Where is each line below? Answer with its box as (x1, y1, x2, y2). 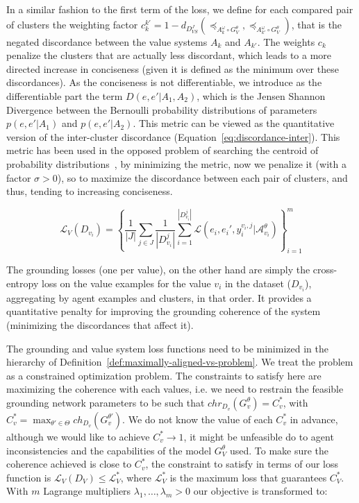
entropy (6, 275, 39, 290)
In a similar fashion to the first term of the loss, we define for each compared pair (6, 2, 353, 16)
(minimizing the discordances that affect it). (6, 317, 194, 332)
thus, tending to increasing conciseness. (6, 184, 173, 198)
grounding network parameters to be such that (6, 395, 205, 409)
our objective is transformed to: (193, 484, 328, 498)
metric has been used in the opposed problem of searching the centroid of (6, 143, 319, 157)
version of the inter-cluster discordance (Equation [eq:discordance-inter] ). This (6, 129, 340, 144)
